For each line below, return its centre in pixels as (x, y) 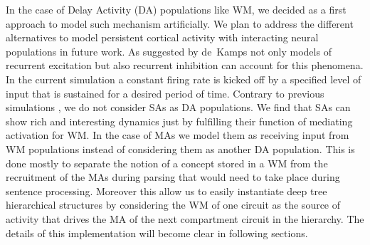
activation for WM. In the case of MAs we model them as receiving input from (178, 135)
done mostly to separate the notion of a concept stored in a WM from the (167, 163)
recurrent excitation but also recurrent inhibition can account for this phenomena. (185, 65)
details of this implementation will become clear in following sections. (157, 233)
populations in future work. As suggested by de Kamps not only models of (169, 51)
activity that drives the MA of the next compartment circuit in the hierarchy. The (185, 218)
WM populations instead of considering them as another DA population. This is (180, 148)
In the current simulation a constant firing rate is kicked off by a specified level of (184, 79)
